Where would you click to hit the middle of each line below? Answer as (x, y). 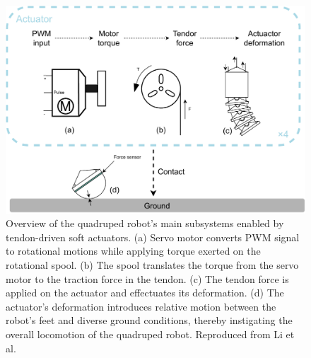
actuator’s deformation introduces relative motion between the (141, 306)
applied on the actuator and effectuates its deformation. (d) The (145, 293)
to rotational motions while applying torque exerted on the (133, 251)
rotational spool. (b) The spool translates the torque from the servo (152, 264)
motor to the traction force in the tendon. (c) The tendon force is (147, 278)
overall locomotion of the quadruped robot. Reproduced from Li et (150, 334)
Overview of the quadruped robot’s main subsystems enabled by (145, 223)
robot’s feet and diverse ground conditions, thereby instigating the (149, 320)
